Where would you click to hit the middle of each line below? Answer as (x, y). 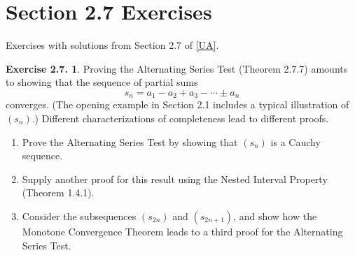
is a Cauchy (295, 141)
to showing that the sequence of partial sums (102, 82)
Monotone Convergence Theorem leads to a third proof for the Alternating (182, 231)
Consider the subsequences (79, 216)
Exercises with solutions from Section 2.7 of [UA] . (112, 45)
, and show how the (275, 216)
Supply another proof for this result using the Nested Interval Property (175, 178)
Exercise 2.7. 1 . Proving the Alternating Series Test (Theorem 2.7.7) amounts (177, 68)
